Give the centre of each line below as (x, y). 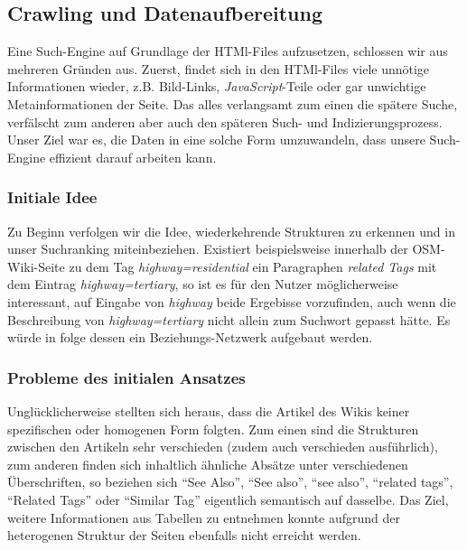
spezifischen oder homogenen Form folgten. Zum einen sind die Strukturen (213, 429)
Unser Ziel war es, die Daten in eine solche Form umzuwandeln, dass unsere (216, 140)
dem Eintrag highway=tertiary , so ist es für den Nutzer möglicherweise (203, 284)
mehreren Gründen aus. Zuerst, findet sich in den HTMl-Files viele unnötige (219, 68)
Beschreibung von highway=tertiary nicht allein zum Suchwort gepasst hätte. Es (229, 319)
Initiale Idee (52, 197)
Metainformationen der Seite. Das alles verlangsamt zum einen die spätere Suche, (233, 103)
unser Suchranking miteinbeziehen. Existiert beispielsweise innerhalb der (208, 249)
